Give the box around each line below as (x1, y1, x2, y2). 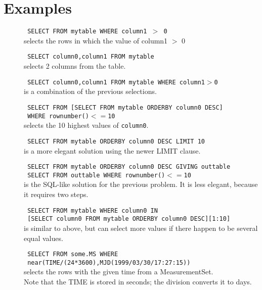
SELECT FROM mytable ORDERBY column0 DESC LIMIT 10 (27, 137, 205, 145)
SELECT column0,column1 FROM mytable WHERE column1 (27, 78, 205, 86)
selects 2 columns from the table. (24, 61, 126, 71)
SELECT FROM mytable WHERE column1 (27, 28, 147, 35)
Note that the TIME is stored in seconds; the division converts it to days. (24, 276, 252, 286)
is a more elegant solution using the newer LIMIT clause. (24, 145, 201, 156)
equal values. (24, 232, 63, 243)
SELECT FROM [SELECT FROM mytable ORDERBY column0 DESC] (27, 104, 223, 111)
